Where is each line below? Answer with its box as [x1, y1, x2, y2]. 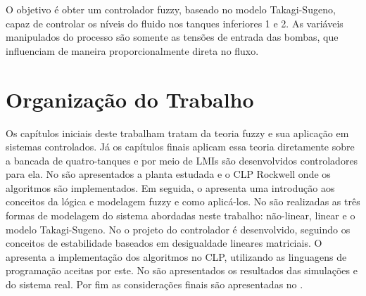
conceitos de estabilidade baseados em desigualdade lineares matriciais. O [6, 236, 322, 250]
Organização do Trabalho [6, 84, 254, 113]
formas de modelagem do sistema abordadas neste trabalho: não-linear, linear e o [6, 208, 355, 223]
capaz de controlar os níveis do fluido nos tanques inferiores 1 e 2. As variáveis [6, 15, 343, 30]
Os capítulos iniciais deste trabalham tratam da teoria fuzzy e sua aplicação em [6, 125, 349, 140]
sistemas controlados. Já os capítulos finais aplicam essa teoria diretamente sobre [6, 139, 355, 154]
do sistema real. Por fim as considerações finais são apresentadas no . [6, 277, 303, 292]
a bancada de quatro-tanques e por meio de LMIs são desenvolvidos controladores [6, 153, 358, 167]
